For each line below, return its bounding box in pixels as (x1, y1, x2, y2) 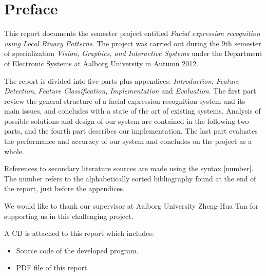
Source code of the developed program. (16, 245, 139, 255)
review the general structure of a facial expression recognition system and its (4, 95, 245, 106)
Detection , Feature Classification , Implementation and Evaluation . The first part (4, 85, 256, 96)
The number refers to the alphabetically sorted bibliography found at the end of (4, 173, 256, 183)
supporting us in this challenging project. (4, 210, 134, 221)
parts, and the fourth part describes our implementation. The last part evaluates (4, 125, 258, 136)
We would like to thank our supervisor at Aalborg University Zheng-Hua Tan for (4, 200, 259, 211)
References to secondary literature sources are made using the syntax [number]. (4, 163, 254, 174)
